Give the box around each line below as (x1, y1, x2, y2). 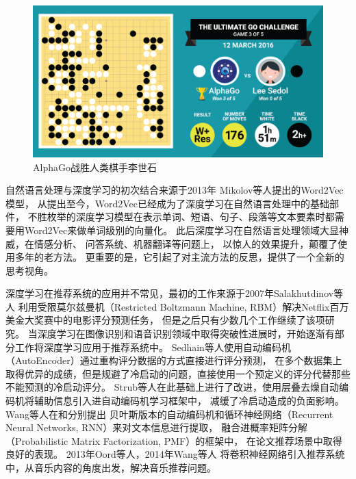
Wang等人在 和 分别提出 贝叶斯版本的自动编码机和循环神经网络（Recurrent (5, 406, 333, 421)
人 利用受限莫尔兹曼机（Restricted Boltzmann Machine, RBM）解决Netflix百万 (5, 299, 349, 313)
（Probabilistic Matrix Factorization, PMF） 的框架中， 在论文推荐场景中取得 (5, 433, 342, 448)
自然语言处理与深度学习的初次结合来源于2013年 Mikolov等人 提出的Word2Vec (5, 183, 344, 197)
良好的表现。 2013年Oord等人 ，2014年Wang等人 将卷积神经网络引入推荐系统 (5, 447, 345, 461)
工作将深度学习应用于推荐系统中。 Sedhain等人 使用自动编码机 (14, 339, 291, 354)
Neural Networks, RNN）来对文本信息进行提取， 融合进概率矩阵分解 (5, 420, 307, 435)
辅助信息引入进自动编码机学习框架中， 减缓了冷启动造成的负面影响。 (34, 393, 344, 408)
